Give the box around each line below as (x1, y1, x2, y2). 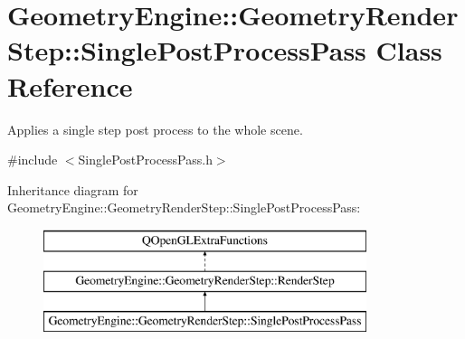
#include (7, 150, 58, 169)
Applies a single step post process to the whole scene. (7, 119, 303, 138)
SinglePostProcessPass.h (78, 150, 213, 169)
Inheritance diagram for (7, 180, 138, 199)
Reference (7, 67, 133, 104)
